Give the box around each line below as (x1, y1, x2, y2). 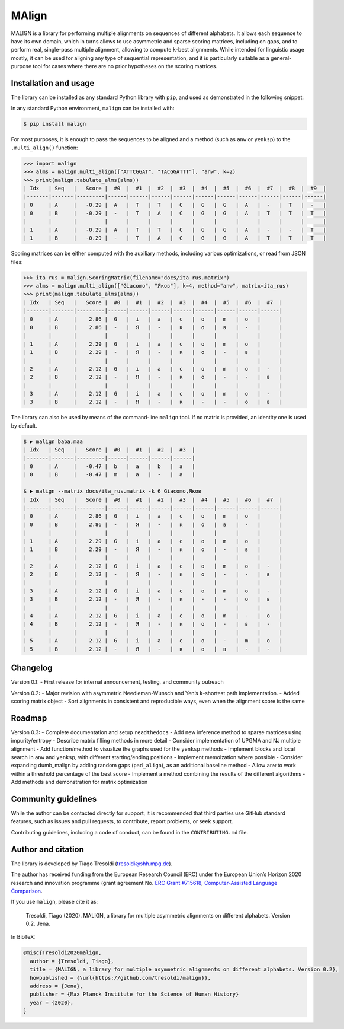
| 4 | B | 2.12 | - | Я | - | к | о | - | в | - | (23, 620, 283, 627)
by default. (11, 422, 38, 429)
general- (270, 54, 292, 62)
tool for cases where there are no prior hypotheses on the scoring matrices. (33, 63, 218, 70)
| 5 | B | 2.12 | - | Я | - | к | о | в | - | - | (23, 645, 283, 652)
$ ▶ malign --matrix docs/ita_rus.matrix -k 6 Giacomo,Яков (23, 488, 202, 495)
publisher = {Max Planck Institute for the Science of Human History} (30, 991, 239, 998)
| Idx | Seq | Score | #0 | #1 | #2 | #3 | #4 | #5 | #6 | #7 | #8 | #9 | (23, 184, 327, 192)
